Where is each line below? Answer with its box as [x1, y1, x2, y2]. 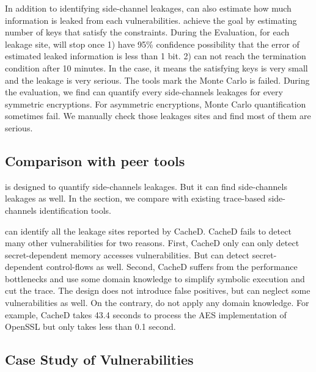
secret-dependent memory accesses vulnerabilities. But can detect [5, 248, 250, 261]
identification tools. [39, 203, 112, 216]
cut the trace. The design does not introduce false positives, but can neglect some [5, 284, 310, 297]
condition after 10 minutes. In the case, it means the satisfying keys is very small [5, 61, 308, 74]
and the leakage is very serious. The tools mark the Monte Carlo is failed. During [5, 73, 310, 86]
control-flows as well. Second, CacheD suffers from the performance [46, 260, 298, 273]
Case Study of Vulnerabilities [5, 350, 194, 369]
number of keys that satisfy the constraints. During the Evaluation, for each [5, 26, 290, 38]
